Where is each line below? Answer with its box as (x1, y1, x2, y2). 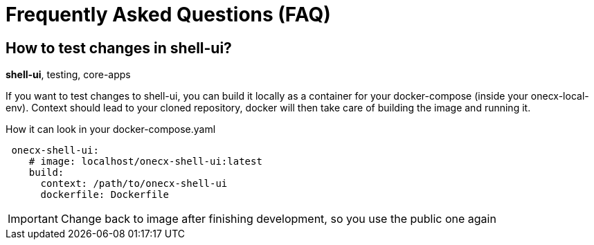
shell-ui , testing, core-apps (6, 69, 131, 81)
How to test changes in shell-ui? (6, 39, 232, 57)
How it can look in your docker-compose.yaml (6, 123, 216, 136)
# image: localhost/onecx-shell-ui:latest (28, 156, 262, 167)
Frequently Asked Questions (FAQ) (6, 3, 331, 26)
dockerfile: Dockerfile (40, 189, 170, 201)
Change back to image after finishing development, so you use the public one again (60, 212, 496, 226)
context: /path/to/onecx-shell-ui (40, 178, 228, 190)
